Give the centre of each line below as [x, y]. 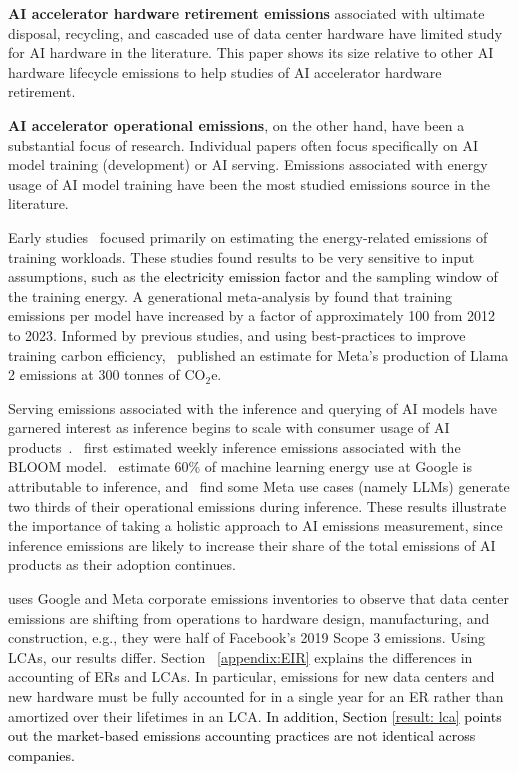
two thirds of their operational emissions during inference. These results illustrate [257, 505]
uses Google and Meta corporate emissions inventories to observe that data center [258, 598]
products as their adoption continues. [122, 564]
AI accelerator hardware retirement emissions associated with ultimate [246, 13]
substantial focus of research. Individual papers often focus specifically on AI [243, 144]
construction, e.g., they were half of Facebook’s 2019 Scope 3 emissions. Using [247, 637]
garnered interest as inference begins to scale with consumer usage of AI [229, 427]
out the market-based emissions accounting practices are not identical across [242, 735]
